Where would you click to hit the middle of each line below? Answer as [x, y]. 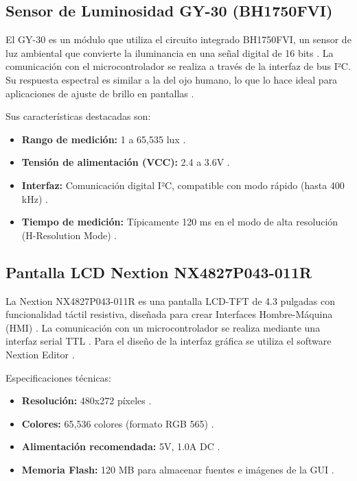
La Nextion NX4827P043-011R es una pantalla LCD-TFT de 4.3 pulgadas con [171, 300]
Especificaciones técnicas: [59, 377]
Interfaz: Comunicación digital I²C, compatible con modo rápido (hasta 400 [183, 185]
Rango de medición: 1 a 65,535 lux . [104, 139]
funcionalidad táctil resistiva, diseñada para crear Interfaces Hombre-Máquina [169, 314]
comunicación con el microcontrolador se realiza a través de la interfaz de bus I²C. [178, 66]
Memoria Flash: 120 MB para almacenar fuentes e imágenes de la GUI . [178, 469]
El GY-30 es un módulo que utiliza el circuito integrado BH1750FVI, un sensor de [178, 39]
